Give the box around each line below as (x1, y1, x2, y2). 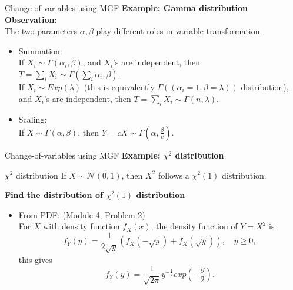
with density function (43, 220, 120, 232)
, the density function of (151, 220, 238, 232)
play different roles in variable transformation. (96, 25, 262, 37)
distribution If (16, 169, 66, 181)
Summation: (18, 44, 62, 57)
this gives (18, 253, 52, 265)
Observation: (5, 13, 58, 25)
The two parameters (5, 25, 78, 37)
